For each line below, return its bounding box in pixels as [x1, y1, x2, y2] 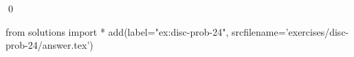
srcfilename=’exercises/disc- [231, 24, 349, 38]
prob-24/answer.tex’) [5, 38, 93, 52]
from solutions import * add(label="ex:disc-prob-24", [5, 24, 229, 38]
